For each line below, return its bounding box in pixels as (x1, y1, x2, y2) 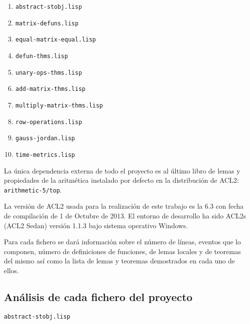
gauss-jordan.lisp (15, 135, 75, 142)
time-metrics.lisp (15, 151, 75, 158)
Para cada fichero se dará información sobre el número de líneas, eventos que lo (4, 237, 241, 247)
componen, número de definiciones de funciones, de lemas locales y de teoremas (4, 246, 241, 256)
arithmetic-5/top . (4, 184, 62, 194)
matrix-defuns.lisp (15, 20, 79, 27)
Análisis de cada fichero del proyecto (4, 289, 193, 304)
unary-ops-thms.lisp (15, 69, 82, 76)
